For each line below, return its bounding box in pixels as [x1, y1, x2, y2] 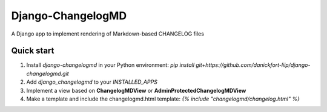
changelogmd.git [26, 70, 69, 77]
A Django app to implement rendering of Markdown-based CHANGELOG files [11, 30, 204, 37]
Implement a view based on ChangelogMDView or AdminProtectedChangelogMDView [26, 87, 246, 94]
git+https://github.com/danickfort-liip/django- [196, 61, 311, 69]
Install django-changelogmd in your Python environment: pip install [26, 61, 195, 69]
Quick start [11, 46, 54, 56]
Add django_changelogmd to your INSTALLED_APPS [26, 78, 157, 86]
